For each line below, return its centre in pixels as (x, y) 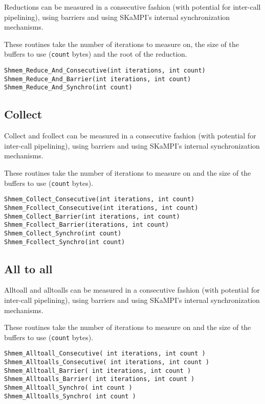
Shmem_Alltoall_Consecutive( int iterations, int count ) (105, 354)
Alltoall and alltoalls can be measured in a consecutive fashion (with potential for (132, 290)
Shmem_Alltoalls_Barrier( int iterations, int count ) (100, 379)
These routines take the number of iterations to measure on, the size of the (122, 44)
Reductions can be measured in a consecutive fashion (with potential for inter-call (132, 7)
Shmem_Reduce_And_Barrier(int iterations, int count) (98, 79)
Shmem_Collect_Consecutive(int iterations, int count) (100, 199)
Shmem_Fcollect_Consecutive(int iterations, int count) (101, 208)
